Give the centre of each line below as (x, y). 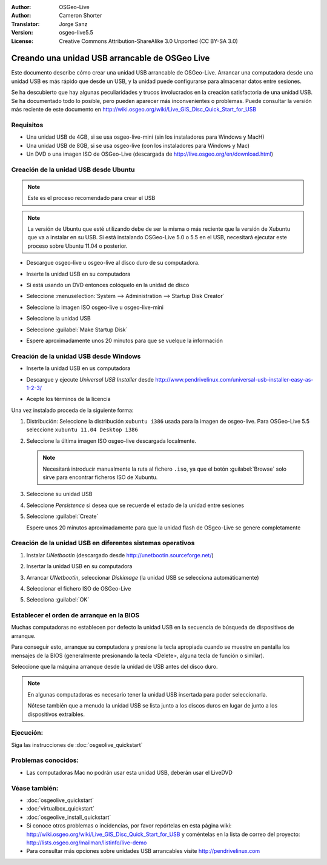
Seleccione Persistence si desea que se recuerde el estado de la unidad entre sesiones (135, 505)
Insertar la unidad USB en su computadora (79, 566)
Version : (22, 33)
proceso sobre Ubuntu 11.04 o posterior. (78, 246)
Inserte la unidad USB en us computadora (78, 368)
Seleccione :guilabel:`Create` (62, 516)
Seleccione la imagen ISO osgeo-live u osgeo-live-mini (95, 307)
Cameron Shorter (81, 16)
